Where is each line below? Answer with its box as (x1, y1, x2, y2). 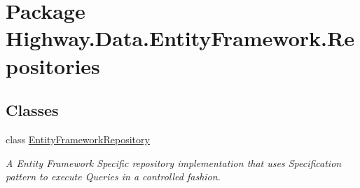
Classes (6, 99, 59, 121)
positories (6, 51, 100, 80)
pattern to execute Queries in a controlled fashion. (6, 169, 221, 184)
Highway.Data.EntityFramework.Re (6, 24, 354, 52)
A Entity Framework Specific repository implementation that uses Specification (6, 155, 342, 170)
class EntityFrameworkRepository (6, 131, 150, 146)
